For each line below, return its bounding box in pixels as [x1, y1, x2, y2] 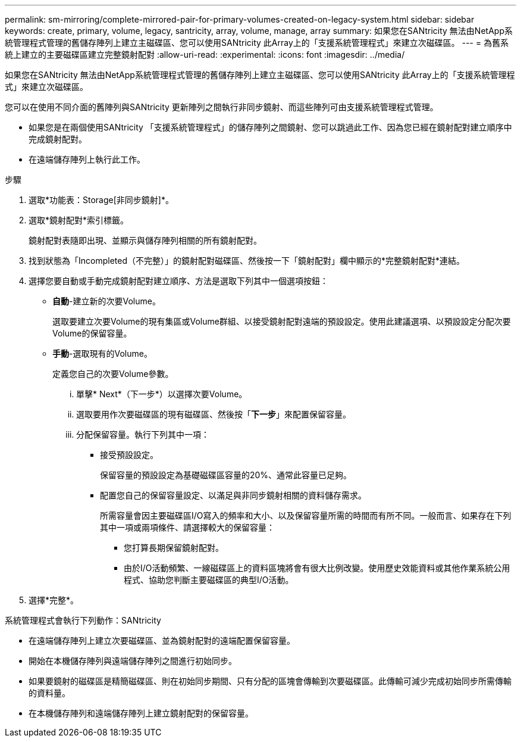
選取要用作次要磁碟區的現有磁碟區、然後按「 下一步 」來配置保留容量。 [76, 409, 351, 419]
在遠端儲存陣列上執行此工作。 [29, 154, 145, 164]
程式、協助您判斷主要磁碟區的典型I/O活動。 [124, 575, 294, 585]
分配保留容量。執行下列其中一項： [76, 429, 209, 439]
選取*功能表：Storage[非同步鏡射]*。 [29, 195, 174, 205]
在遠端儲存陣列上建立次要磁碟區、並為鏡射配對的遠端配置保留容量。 [29, 635, 295, 646]
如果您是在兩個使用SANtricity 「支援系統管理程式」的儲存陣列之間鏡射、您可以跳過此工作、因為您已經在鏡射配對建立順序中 [29, 122, 512, 132]
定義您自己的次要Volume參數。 [52, 369, 174, 379]
